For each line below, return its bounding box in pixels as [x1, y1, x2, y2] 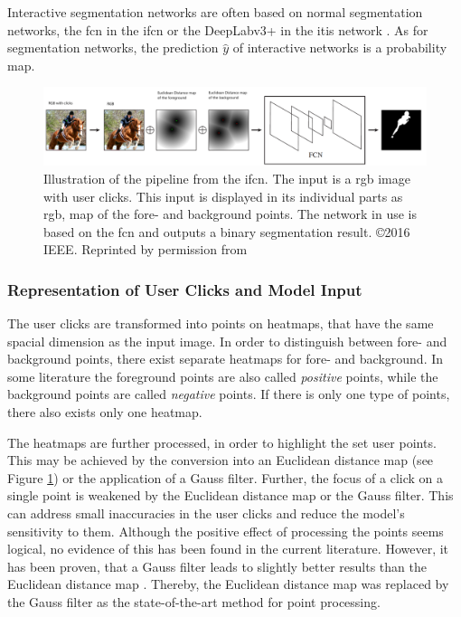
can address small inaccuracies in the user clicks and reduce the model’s [7, 504, 405, 523]
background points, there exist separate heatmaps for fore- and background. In [7, 349, 444, 368]
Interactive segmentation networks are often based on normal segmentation [7, 3, 423, 21]
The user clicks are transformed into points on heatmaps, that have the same [7, 314, 434, 333]
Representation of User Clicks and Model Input [7, 278, 362, 300]
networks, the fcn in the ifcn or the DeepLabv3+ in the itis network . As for [7, 20, 428, 39]
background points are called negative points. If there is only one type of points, [7, 384, 450, 403]
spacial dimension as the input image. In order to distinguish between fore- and [7, 331, 447, 350]
